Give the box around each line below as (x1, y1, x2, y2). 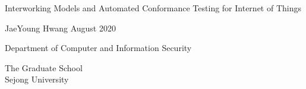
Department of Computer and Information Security (5, 42, 192, 54)
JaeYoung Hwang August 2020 (5, 21, 116, 34)
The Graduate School (5, 61, 83, 74)
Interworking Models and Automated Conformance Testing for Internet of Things (5, 2, 301, 14)
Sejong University (5, 73, 69, 85)
